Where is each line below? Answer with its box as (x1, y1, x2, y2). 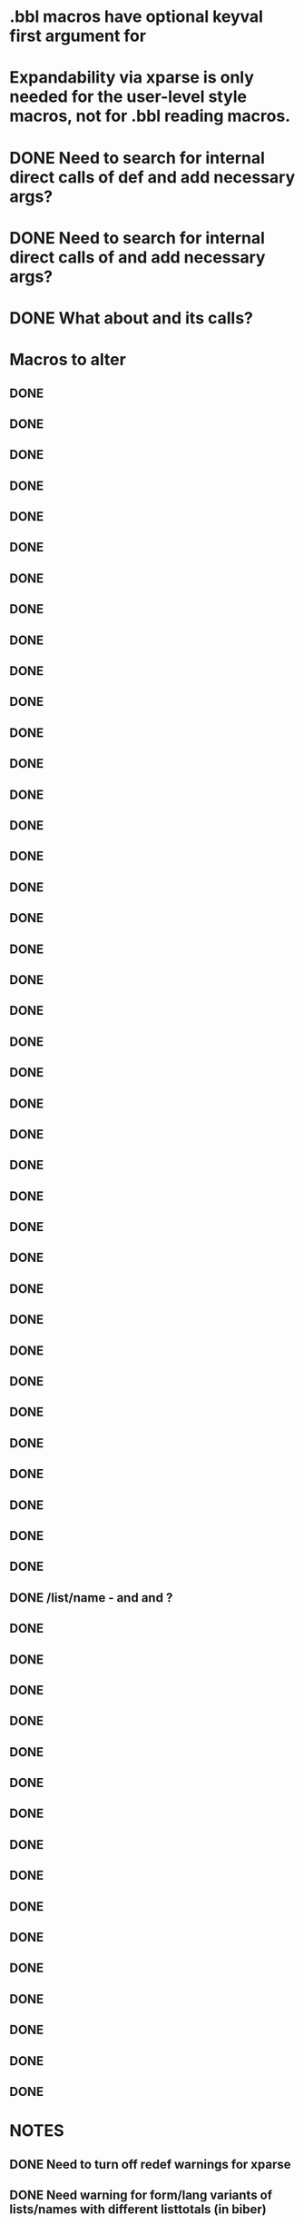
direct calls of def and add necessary (9, 166, 296, 187)
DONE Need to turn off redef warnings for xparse (9, 2156, 291, 2172)
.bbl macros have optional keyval (9, 6, 263, 27)
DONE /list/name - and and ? (9, 1590, 173, 1605)
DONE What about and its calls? (9, 307, 254, 328)
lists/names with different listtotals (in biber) (9, 2201, 267, 2217)
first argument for (9, 25, 147, 46)
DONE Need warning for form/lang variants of (9, 2187, 273, 2202)
